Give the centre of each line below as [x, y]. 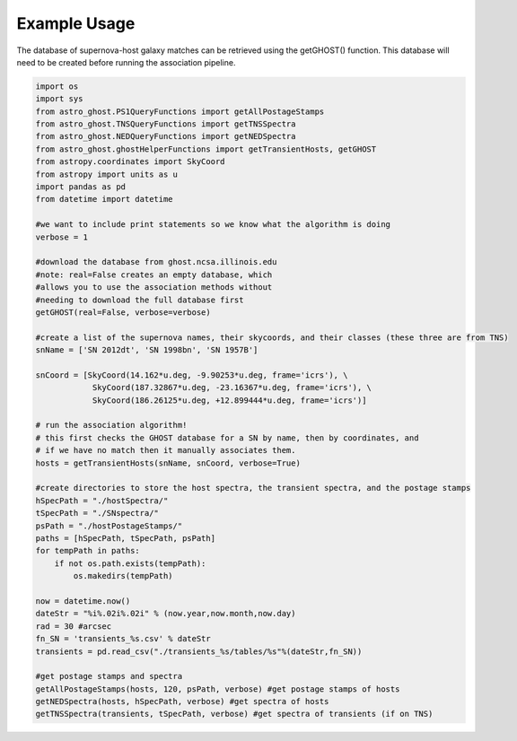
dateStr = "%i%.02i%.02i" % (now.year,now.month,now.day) [166, 614]
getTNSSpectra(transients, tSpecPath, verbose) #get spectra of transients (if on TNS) [234, 714]
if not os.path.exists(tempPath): [130, 563]
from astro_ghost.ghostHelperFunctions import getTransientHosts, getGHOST [206, 149]
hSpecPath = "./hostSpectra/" [102, 501]
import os [57, 86]
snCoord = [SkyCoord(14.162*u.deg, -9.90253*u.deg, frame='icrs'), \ [192, 375]
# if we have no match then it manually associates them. [166, 450]
